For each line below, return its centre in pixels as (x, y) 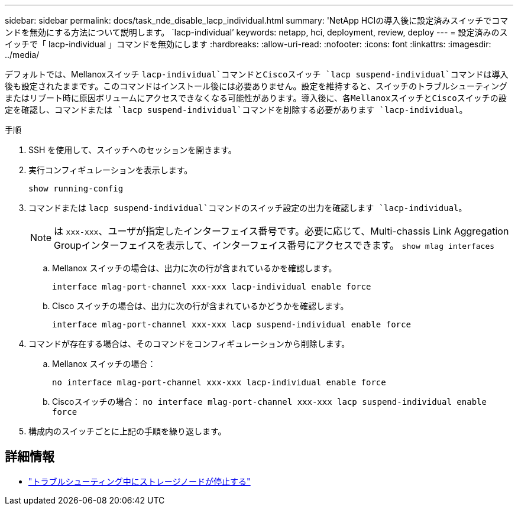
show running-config (76, 189)
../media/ (22, 55)
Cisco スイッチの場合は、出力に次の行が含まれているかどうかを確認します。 (200, 306)
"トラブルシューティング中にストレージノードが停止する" (140, 481)
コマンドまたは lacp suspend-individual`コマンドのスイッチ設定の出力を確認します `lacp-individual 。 (248, 208)
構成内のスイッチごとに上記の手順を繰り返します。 (127, 431)
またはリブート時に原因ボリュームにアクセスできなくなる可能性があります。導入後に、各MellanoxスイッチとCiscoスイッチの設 (256, 98)
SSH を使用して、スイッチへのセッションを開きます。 (132, 150)
